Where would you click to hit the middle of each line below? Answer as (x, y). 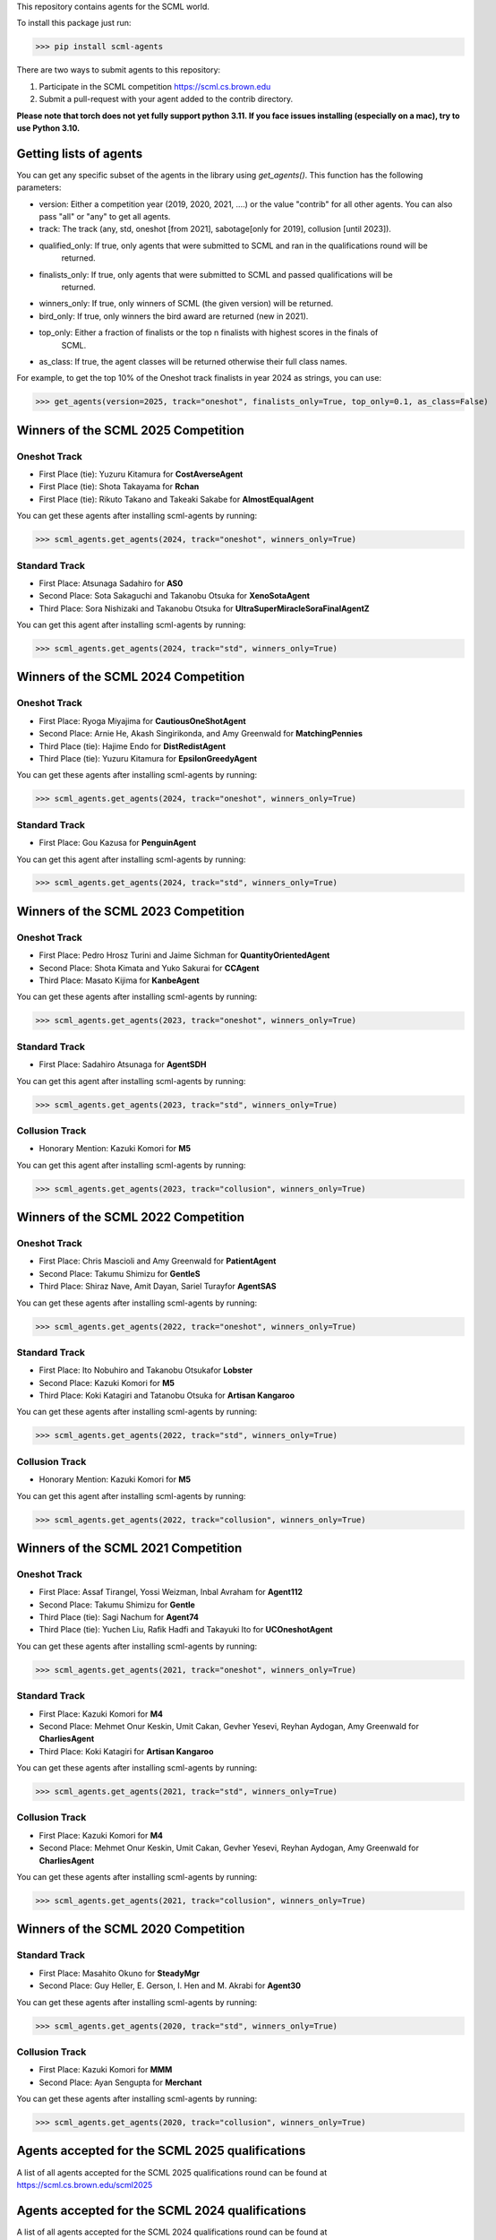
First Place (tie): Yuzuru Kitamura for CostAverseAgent (141, 474)
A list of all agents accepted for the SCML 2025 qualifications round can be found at (171, 2172)
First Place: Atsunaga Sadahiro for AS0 (111, 583)
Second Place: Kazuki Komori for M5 (107, 1383)
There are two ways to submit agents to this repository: (119, 70)
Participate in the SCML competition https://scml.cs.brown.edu (155, 86)
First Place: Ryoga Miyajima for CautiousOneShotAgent (142, 720)
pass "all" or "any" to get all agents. (105, 216)
